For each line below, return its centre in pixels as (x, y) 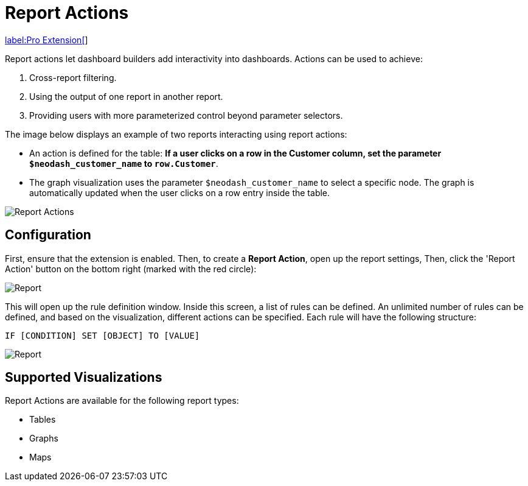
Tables (43, 420)
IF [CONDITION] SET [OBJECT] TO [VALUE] (102, 335)
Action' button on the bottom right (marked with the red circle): (131, 269)
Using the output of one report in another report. (126, 96)
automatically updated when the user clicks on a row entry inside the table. (180, 192)
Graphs (44, 438)
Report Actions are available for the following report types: (122, 401)
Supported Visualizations (84, 378)
